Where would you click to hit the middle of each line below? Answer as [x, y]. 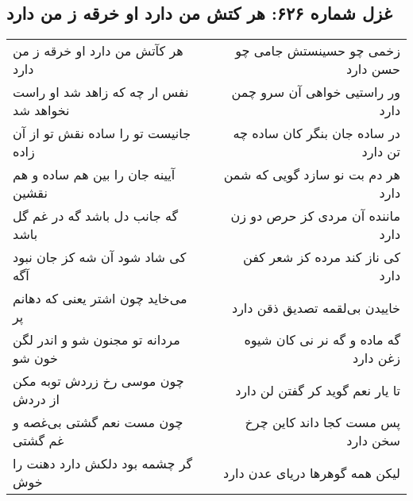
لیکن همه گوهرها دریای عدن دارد [312, 472]
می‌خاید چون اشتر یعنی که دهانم [100, 299]
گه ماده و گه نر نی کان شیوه [322, 340]
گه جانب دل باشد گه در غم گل [96, 216]
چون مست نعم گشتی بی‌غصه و [98, 422]
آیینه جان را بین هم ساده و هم [94, 175]
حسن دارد [373, 69]
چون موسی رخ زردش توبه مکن [98, 381]
